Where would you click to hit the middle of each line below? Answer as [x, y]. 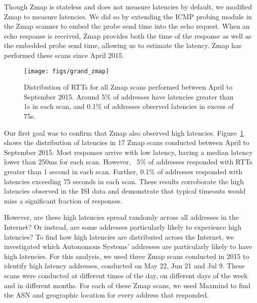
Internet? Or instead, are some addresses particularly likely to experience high [123, 227]
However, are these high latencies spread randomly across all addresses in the [121, 217]
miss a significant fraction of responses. [63, 200]
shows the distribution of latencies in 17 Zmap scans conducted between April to [127, 142]
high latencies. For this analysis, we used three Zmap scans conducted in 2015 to [127, 256]
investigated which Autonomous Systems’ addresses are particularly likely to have [128, 246]
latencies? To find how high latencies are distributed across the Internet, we [119, 236]
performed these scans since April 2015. [64, 55]
